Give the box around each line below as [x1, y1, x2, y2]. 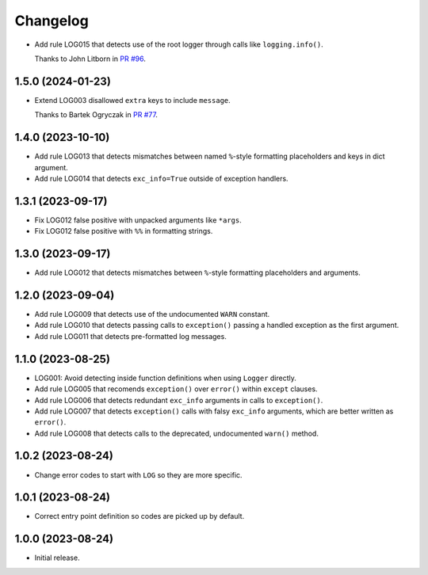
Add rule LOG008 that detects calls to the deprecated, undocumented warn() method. [34, 428, 319, 438]
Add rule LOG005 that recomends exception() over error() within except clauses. [34, 384, 318, 394]
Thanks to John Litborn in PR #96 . [34, 54, 146, 63]
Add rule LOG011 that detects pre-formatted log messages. [34, 331, 227, 341]
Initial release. [34, 553, 80, 562]
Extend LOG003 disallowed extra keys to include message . [34, 95, 231, 105]
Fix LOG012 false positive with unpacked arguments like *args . [34, 215, 242, 225]
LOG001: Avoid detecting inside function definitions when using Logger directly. [34, 373, 297, 383]
